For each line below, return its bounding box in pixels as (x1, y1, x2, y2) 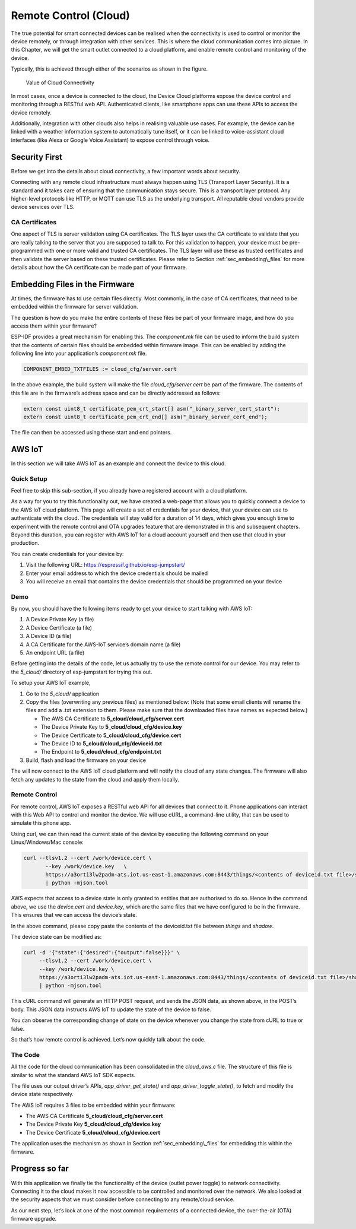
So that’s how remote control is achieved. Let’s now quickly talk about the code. (11, 1036, 206, 1043)
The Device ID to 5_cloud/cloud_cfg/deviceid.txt (40, 739, 163, 747)
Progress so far (11, 1164, 69, 1174)
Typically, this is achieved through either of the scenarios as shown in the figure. (11, 65, 208, 72)
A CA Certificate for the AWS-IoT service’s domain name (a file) (26, 641, 181, 648)
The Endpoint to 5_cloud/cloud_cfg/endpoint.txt (40, 748, 161, 755)
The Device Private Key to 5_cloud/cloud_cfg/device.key (40, 723, 182, 731)
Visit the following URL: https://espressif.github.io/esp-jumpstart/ (26, 561, 185, 569)
